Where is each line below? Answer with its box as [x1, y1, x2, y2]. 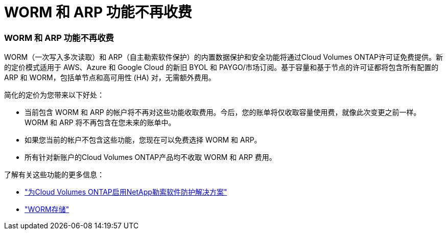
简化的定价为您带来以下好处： [4, 90, 104, 100]
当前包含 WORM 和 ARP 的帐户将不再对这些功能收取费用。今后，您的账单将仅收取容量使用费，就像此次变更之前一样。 [25, 108, 421, 117]
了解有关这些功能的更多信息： [4, 170, 104, 179]
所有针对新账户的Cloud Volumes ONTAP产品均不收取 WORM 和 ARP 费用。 [25, 153, 276, 162]
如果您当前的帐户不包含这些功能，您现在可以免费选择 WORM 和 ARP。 [25, 135, 262, 145]
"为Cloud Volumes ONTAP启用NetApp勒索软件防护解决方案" [25, 188, 227, 197]
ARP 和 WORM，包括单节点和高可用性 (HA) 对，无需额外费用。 [4, 73, 216, 82]
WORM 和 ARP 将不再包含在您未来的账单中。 [25, 118, 176, 127]
